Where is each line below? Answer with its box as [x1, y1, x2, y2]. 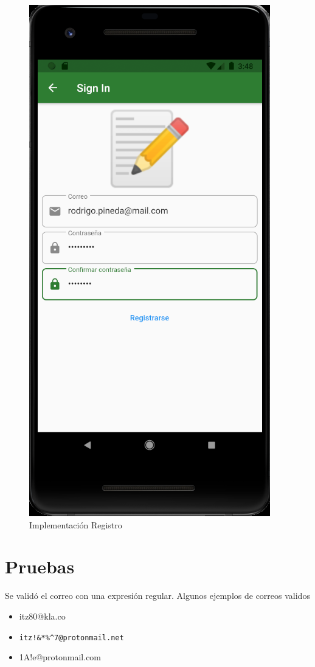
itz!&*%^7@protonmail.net [19, 633, 124, 642]
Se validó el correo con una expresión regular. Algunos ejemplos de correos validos [5, 589, 310, 602]
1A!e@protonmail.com [19, 651, 102, 663]
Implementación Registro [29, 518, 122, 531]
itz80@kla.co [19, 609, 66, 622]
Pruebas [5, 554, 75, 579]
